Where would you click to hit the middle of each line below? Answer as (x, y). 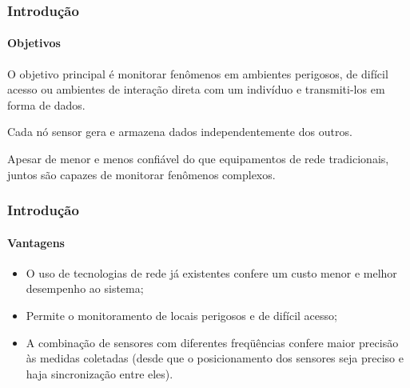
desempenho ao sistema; (85, 288)
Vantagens (36, 242)
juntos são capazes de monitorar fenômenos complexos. (141, 174)
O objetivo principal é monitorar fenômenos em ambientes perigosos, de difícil (198, 73)
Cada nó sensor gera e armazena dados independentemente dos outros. (180, 132)
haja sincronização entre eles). (100, 373)
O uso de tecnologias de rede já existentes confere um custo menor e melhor (211, 272)
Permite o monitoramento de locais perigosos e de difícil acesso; (181, 316)
